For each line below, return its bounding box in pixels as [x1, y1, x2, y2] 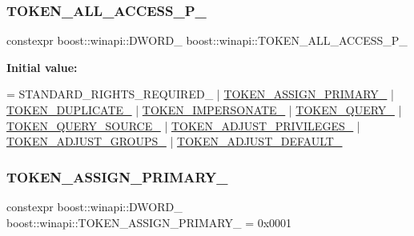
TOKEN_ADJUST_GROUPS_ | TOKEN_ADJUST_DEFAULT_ [6, 133, 343, 150]
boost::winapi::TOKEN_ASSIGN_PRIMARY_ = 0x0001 [6, 214, 292, 230]
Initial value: [6, 58, 78, 75]
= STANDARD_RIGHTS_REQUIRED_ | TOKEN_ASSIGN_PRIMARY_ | [6, 86, 394, 102]
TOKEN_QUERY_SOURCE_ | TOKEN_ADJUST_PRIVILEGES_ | [6, 117, 360, 134]
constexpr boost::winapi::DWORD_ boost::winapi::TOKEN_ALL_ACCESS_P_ [6, 32, 408, 49]
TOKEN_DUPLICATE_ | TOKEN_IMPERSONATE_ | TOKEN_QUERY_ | [6, 102, 402, 118]
